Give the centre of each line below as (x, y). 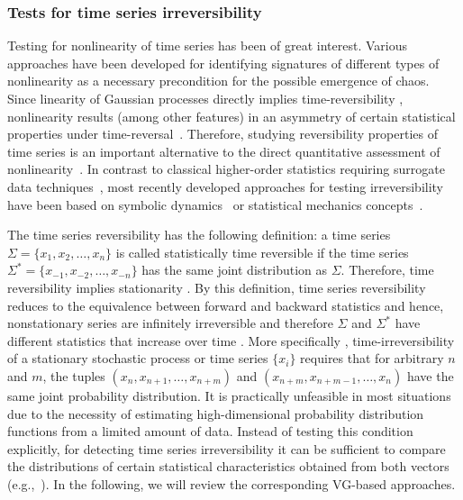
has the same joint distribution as (235, 270)
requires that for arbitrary (372, 358)
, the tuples (74, 375)
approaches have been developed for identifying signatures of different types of (223, 63)
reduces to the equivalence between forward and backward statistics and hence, (226, 305)
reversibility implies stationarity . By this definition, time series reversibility (217, 287)
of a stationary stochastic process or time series (138, 358)
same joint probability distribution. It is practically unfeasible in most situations (229, 395)
